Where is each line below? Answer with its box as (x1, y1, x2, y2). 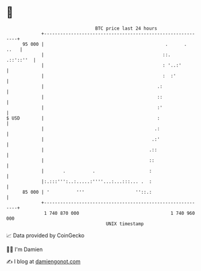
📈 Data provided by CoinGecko (6, 232, 85, 239)
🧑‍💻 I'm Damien (6, 246, 43, 253)
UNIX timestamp (105, 220, 144, 227)
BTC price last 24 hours (95, 25, 158, 31)
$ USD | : (6, 115, 161, 121)
